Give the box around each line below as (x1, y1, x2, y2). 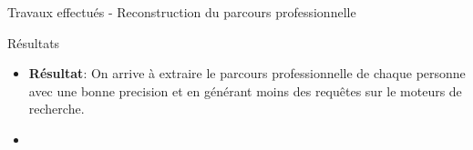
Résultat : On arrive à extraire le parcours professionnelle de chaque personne (28, 64, 466, 83)
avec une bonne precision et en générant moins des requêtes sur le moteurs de (28, 81, 462, 100)
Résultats (7, 33, 60, 52)
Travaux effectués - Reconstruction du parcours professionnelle (7, 3, 356, 21)
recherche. (28, 99, 85, 118)
